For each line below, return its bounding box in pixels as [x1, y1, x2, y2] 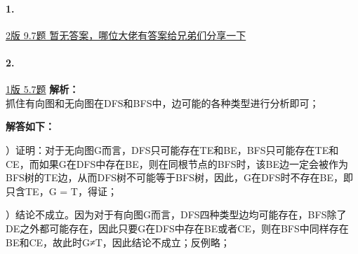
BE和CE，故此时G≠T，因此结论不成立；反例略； [6, 234, 230, 249]
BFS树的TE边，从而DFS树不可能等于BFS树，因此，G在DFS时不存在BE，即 [6, 170, 353, 185]
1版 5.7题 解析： [6, 82, 79, 97]
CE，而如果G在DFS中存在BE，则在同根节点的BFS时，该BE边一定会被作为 [6, 156, 348, 171]
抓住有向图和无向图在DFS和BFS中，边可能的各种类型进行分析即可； [6, 95, 319, 110]
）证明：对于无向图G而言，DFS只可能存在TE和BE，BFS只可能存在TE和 [6, 142, 339, 157]
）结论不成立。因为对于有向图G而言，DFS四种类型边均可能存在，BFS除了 [6, 207, 347, 222]
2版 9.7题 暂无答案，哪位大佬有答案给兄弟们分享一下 [6, 27, 246, 42]
